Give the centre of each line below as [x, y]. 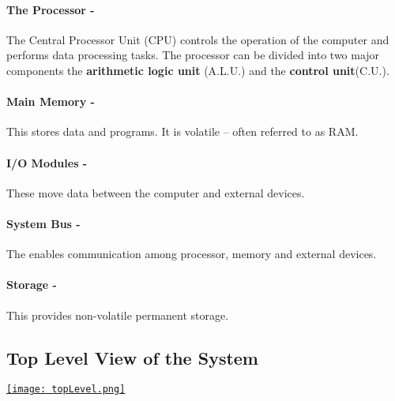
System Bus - [43, 223]
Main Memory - [51, 101]
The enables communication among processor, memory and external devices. [192, 254]
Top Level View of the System [132, 357]
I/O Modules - [47, 162]
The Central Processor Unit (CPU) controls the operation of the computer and [198, 39]
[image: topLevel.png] [66, 390]
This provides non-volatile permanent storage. [118, 315]
